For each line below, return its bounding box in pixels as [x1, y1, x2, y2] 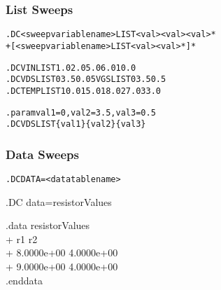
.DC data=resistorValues [6, 194, 112, 209]
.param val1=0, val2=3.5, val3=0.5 [6, 107, 156, 118]
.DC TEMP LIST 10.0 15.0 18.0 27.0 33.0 [6, 85, 161, 96]
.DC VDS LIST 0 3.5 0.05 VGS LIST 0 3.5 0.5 [6, 74, 166, 85]
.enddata [6, 272, 43, 287]
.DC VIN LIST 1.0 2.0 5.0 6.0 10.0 [6, 62, 136, 73]
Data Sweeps [6, 145, 79, 163]
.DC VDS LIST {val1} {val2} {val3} [6, 119, 146, 130]
